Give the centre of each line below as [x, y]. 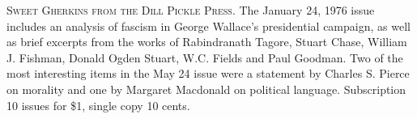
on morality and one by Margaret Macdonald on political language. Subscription [206, 89]
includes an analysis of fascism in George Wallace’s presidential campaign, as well [208, 25]
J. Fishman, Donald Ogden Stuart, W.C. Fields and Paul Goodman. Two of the [205, 57]
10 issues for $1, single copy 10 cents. [98, 105]
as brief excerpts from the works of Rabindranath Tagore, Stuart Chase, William [207, 42]
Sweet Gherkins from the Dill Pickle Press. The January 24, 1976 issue [191, 10]
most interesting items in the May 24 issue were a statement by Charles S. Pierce [208, 73]
